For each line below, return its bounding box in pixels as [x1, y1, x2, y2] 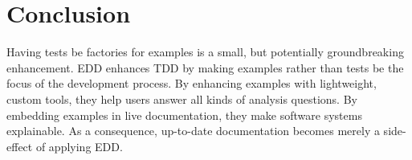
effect [6, 137, 33, 154]
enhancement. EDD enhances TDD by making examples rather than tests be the [6, 59, 404, 76]
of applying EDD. [35, 137, 123, 154]
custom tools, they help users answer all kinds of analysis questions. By [6, 90, 357, 107]
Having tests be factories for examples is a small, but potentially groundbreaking [6, 43, 404, 60]
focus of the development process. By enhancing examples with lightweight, [6, 75, 377, 92]
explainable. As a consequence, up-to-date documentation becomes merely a [6, 122, 380, 139]
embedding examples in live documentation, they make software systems [6, 106, 362, 123]
